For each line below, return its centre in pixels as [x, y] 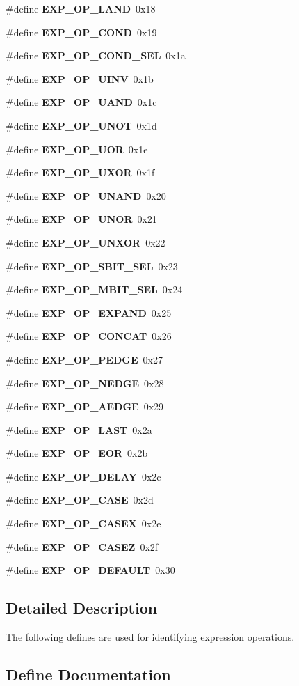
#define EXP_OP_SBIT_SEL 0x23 [92, 266]
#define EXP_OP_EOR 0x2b [77, 453]
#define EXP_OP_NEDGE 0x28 [85, 383]
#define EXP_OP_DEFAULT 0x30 [90, 570]
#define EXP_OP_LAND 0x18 [81, 8]
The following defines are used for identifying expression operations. [150, 637]
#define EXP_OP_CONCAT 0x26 [89, 336]
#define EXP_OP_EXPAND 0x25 [89, 312]
